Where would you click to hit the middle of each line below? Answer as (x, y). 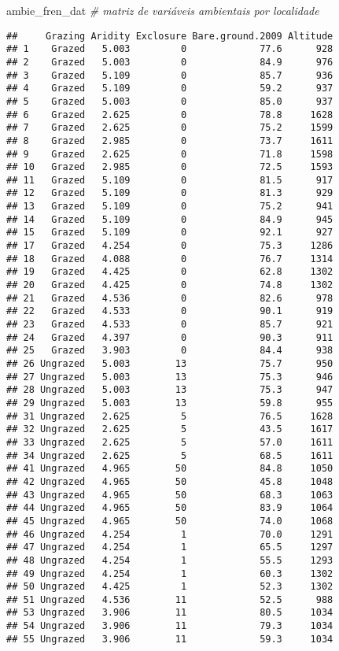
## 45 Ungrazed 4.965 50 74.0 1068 (170, 521)
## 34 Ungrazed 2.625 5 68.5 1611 (170, 455)
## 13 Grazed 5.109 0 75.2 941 (170, 207)
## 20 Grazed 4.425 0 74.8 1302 (170, 285)
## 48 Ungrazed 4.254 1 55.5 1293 (170, 560)
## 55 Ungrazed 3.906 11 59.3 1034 (170, 639)
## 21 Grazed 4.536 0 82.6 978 (170, 298)
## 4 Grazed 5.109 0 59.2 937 (170, 89)
